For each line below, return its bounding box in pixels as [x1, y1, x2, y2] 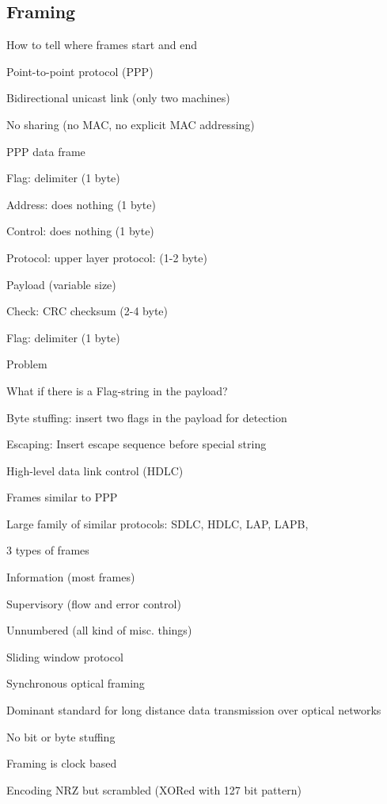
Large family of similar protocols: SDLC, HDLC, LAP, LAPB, [6, 515, 309, 532]
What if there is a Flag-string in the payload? [6, 382, 228, 398]
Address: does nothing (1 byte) [6, 196, 156, 212]
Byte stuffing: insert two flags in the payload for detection [6, 409, 287, 425]
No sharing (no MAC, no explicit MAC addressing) [6, 116, 255, 132]
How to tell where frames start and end [6, 36, 197, 53]
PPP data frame [6, 143, 85, 159]
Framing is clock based [6, 755, 117, 772]
